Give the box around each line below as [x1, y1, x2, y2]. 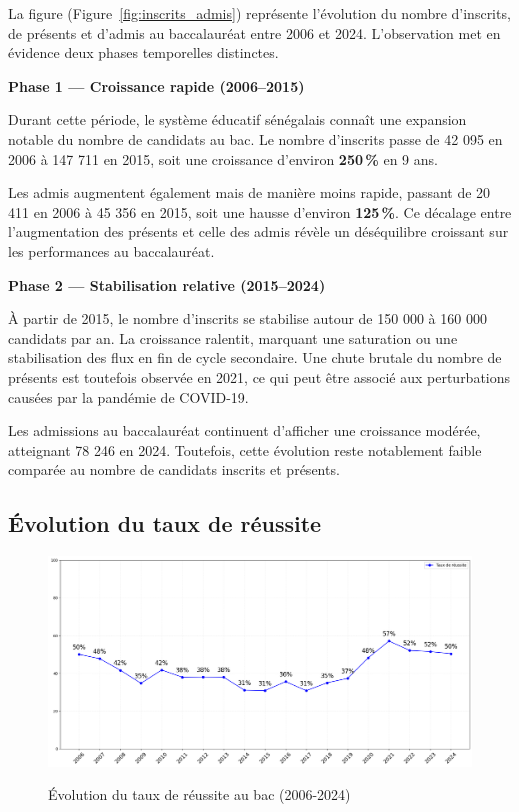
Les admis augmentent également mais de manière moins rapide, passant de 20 [8, 182, 491, 203]
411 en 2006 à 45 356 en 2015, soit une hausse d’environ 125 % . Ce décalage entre [8, 201, 512, 222]
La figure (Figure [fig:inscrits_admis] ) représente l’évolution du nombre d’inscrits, [8, 3, 511, 23]
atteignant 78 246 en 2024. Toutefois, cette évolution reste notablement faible [8, 439, 482, 460]
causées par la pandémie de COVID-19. [8, 386, 249, 407]
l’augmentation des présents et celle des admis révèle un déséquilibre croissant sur [8, 221, 509, 242]
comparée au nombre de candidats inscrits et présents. [8, 459, 340, 480]
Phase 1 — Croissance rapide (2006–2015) [8, 75, 305, 96]
